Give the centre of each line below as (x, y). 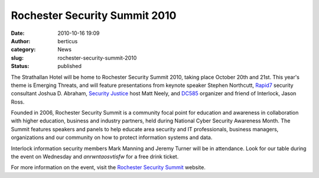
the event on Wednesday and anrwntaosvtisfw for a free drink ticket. (95, 157)
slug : (17, 58)
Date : (18, 33)
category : (23, 50)
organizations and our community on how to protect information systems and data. (112, 137)
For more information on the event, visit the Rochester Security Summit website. (108, 167)
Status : (20, 66)
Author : (21, 41)
